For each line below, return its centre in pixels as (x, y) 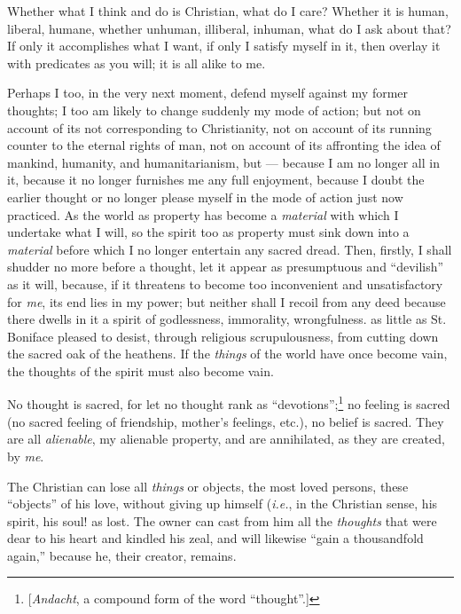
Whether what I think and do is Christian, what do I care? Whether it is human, (228, 11)
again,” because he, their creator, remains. (122, 555)
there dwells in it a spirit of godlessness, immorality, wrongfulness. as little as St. (227, 319)
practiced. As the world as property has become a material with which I (203, 214)
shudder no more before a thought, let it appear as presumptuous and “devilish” (226, 267)
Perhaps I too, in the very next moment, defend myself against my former (208, 93)
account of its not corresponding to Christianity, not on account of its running (219, 127)
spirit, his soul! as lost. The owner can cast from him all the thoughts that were (222, 520)
